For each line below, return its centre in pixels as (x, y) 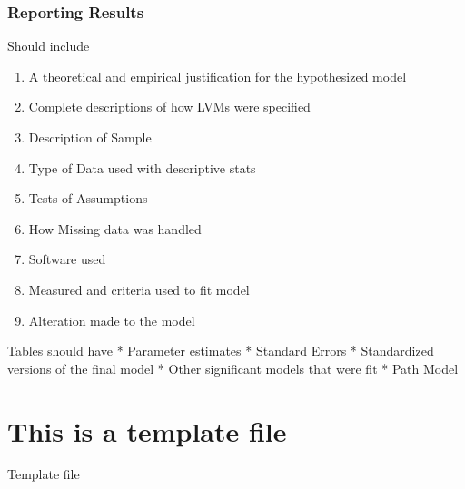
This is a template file (147, 430)
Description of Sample (90, 137)
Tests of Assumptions (88, 198)
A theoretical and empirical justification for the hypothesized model (218, 76)
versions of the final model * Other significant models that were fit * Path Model (233, 368)
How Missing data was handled (115, 228)
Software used (67, 259)
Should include (49, 46)
